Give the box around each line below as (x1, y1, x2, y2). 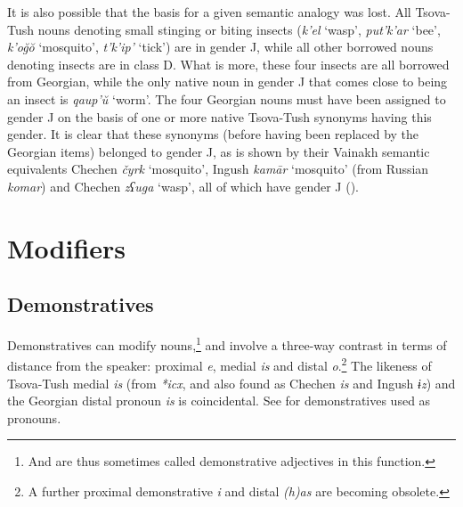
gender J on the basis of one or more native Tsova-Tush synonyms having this (7, 107, 432, 126)
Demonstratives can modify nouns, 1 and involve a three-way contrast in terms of (7, 333, 447, 354)
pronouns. (7, 408, 61, 427)
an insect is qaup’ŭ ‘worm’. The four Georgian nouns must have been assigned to (7, 89, 446, 108)
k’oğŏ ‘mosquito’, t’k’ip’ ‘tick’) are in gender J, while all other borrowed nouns (7, 37, 434, 56)
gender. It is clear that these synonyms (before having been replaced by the (7, 125, 419, 143)
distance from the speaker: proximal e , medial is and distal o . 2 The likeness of (7, 354, 432, 375)
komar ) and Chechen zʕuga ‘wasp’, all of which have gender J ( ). (7, 176, 359, 195)
